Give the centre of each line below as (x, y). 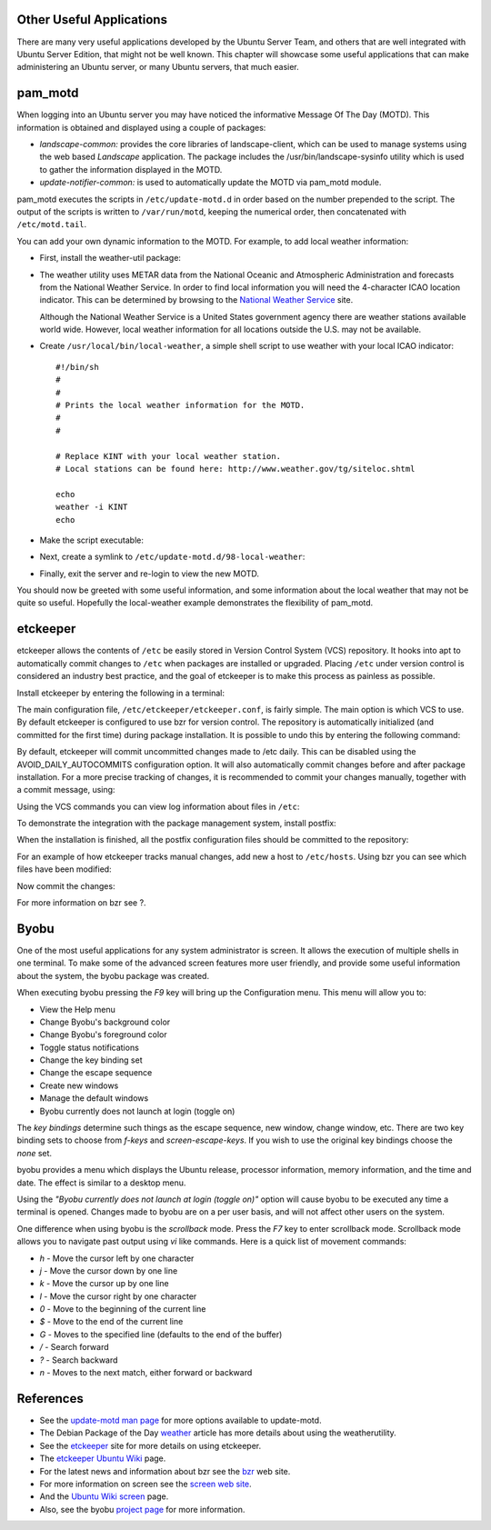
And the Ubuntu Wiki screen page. (104, 1496)
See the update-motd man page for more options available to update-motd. (180, 1420)
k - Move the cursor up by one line (104, 1284)
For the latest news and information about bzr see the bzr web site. (165, 1471)
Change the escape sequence (96, 1073)
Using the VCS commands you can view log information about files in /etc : (158, 806)
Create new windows (79, 1085)
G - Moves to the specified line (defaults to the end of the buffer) (161, 1334)
